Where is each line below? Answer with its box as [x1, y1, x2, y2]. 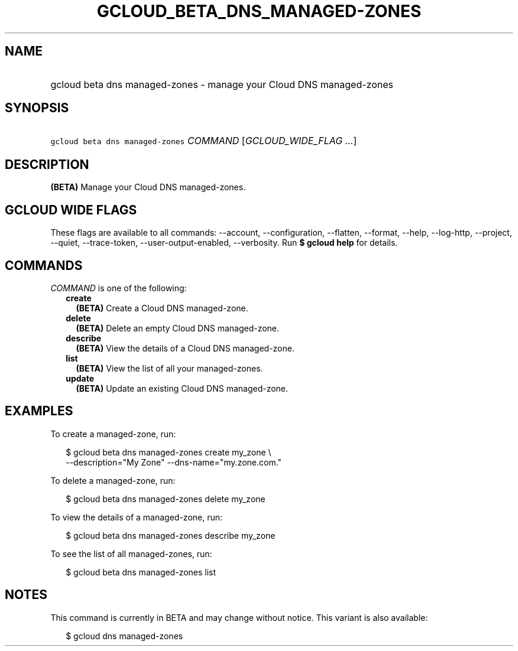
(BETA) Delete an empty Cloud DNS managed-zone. [76, 323, 280, 333]
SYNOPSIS [5, 100, 69, 116]
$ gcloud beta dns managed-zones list [66, 567, 216, 577]
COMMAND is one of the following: [50, 282, 187, 293]
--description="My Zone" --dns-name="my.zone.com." [66, 457, 282, 467]
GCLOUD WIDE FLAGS [5, 202, 137, 217]
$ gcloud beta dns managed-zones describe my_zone [66, 530, 276, 541]
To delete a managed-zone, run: [50, 475, 176, 486]
